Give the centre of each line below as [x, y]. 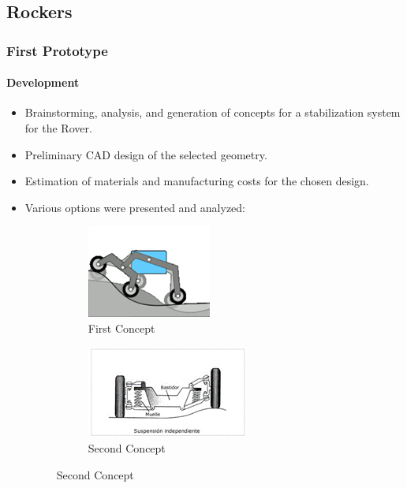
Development [43, 82]
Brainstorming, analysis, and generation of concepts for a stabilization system [213, 112]
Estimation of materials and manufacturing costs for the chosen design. [197, 181]
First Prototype [57, 50]
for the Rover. [58, 128]
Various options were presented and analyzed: [135, 207]
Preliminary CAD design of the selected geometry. [146, 154]
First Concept [121, 328]
